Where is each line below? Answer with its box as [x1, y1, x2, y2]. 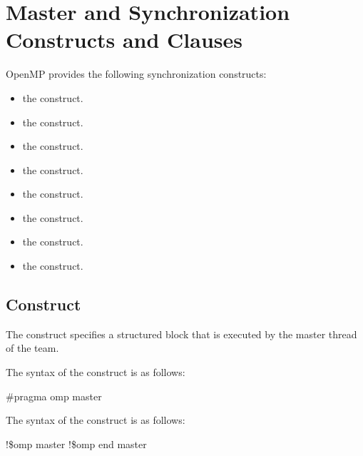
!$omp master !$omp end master [6, 436, 147, 451]
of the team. [6, 340, 59, 355]
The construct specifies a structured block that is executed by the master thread [6, 326, 357, 341]
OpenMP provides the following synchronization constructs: [6, 66, 267, 81]
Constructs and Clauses [6, 25, 242, 54]
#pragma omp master [6, 388, 102, 403]
